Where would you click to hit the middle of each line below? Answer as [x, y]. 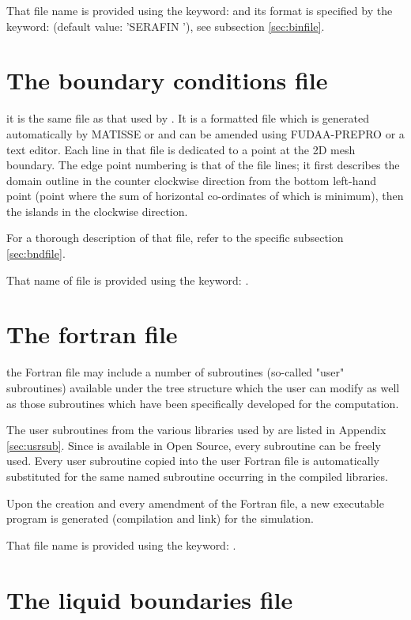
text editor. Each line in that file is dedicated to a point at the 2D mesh [181, 149]
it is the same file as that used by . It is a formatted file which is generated [188, 118]
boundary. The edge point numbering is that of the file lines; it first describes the [203, 165]
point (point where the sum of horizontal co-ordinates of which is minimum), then [205, 196]
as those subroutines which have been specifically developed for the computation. [203, 403]
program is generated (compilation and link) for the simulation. [160, 518]
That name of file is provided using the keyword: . [128, 280]
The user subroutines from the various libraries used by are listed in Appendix [196, 430]
